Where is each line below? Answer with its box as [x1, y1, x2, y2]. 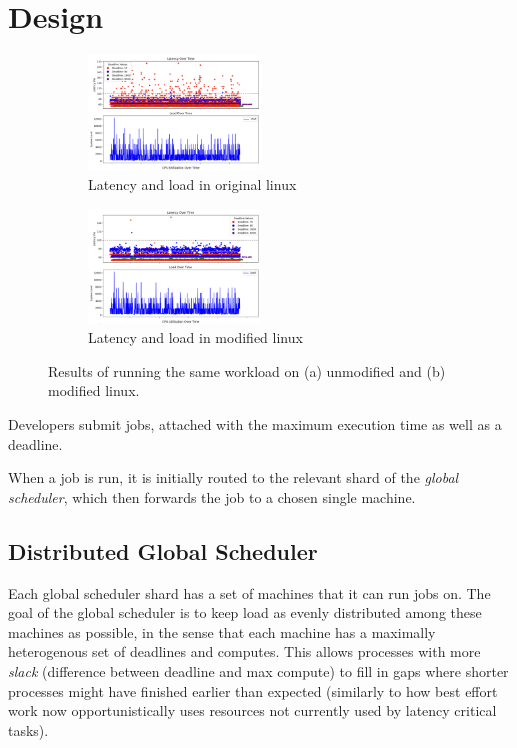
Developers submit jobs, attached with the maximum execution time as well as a [8, 414, 502, 435]
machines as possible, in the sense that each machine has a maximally [8, 621, 436, 642]
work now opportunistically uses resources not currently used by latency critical [8, 700, 497, 721]
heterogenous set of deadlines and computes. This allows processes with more [8, 641, 481, 662]
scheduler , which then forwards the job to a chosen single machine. [8, 486, 416, 507]
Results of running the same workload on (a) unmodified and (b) [48, 360, 446, 381]
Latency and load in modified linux [88, 327, 303, 348]
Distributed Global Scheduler [8, 535, 318, 566]
